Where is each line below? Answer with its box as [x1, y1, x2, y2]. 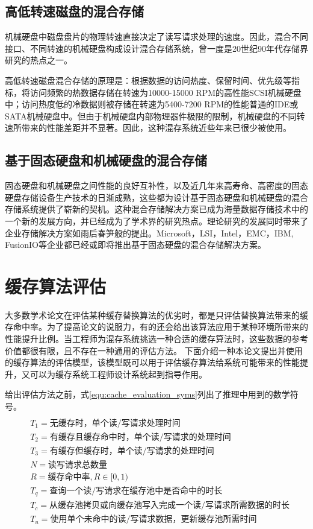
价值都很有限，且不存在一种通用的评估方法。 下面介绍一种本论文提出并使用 [5, 344, 303, 356]
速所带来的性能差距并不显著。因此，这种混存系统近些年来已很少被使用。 [5, 121, 291, 134]
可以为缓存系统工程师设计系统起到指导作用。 [29, 367, 207, 380]
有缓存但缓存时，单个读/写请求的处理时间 [49, 446, 214, 455]
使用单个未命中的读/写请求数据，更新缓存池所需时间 [50, 515, 257, 524]
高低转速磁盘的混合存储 [5, 2, 144, 21]
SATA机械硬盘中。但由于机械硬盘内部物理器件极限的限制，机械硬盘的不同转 [5, 109, 305, 122]
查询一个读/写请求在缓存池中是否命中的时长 [49, 486, 223, 495]
